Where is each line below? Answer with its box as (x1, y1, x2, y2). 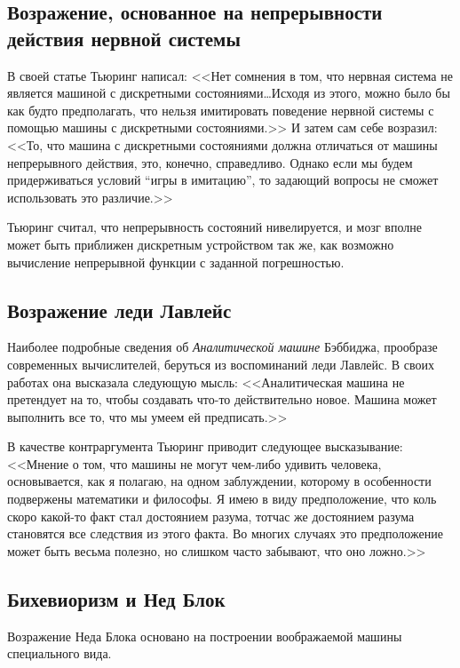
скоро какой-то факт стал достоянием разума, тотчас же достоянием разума (7, 506, 415, 525)
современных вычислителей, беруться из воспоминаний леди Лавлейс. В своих (7, 354, 435, 373)
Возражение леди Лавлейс (7, 296, 232, 323)
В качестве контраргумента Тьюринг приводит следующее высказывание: (7, 437, 403, 456)
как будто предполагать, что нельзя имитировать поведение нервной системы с (7, 100, 434, 119)
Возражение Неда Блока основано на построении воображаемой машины (7, 626, 402, 645)
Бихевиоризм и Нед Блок (7, 584, 226, 612)
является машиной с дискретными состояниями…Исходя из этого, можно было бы (7, 83, 450, 102)
